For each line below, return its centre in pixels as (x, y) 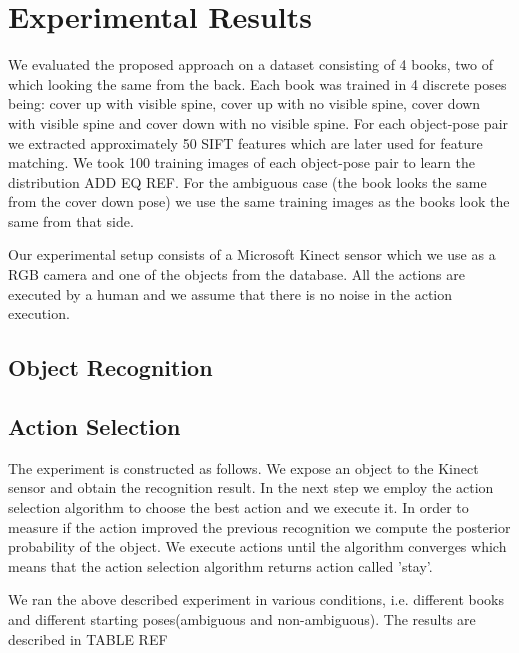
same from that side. (71, 220)
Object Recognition (110, 367)
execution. (39, 313)
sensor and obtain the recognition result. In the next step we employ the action (251, 487)
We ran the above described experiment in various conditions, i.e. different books (256, 599)
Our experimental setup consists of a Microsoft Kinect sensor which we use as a (252, 254)
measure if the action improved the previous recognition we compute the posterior (259, 526)
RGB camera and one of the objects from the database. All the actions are (236, 274)
